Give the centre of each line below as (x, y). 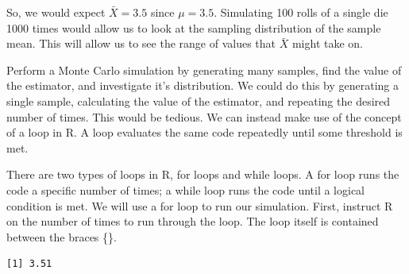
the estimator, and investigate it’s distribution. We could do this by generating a (203, 85)
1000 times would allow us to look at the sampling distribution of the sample (194, 27)
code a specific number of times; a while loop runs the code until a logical (186, 189)
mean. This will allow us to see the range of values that (141, 43)
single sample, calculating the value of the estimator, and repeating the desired (199, 100)
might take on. (327, 43)
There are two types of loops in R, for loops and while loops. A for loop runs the (203, 174)
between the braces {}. (62, 236)
